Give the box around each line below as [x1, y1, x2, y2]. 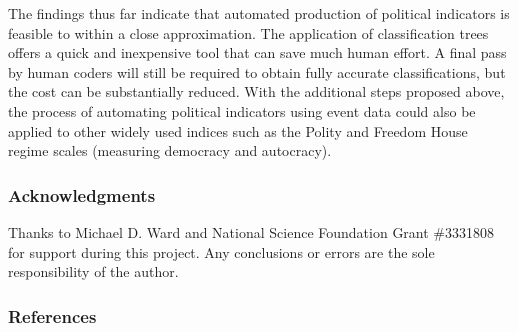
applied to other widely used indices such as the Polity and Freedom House [8, 120, 468, 141]
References [8, 303, 97, 328]
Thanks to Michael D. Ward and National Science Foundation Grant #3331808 [8, 221, 495, 242]
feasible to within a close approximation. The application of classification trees [8, 22, 489, 43]
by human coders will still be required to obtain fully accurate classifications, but [8, 61, 506, 82]
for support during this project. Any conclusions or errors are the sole [8, 241, 435, 262]
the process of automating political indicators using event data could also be [8, 100, 476, 121]
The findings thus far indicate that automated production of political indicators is [8, 3, 510, 23]
